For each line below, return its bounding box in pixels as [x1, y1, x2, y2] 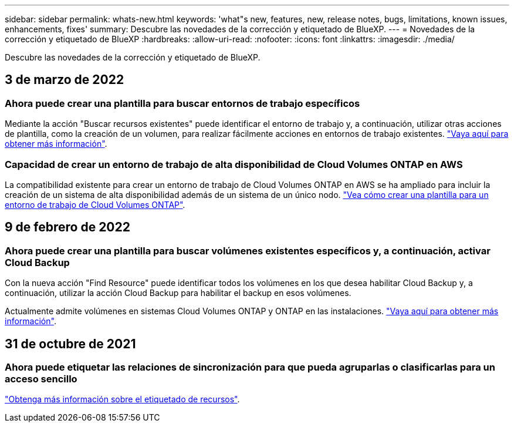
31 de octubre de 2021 [5, 336, 136, 351]
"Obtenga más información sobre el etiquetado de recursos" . [5, 394, 240, 405]
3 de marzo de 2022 [5, 72, 124, 88]
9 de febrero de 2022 [5, 220, 130, 235]
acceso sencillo [5, 373, 77, 385]
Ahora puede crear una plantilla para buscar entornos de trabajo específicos [5, 97, 360, 109]
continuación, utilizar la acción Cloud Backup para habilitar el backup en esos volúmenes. [5, 288, 351, 298]
